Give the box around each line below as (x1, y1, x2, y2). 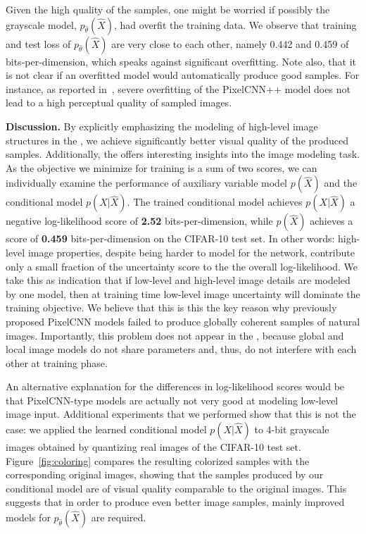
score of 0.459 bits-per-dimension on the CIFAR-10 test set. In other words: (6, 231, 335, 246)
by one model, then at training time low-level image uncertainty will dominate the (6, 286, 360, 301)
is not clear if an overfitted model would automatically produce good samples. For (6, 68, 360, 82)
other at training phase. (6, 355, 108, 370)
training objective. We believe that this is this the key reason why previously (6, 300, 337, 315)
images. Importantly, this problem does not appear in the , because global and (6, 328, 344, 342)
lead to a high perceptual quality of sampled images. (6, 95, 232, 110)
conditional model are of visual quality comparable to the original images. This (6, 480, 347, 495)
